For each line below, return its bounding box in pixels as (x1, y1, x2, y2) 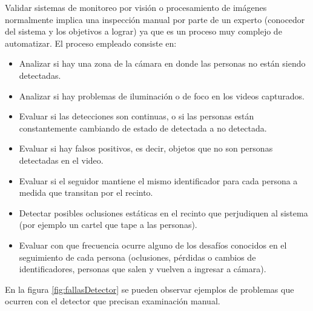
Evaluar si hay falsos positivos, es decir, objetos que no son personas (19, 142, 273, 155)
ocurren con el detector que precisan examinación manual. (5, 295, 220, 307)
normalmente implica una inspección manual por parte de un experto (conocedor (5, 13, 305, 25)
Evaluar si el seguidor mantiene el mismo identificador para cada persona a (19, 174, 298, 187)
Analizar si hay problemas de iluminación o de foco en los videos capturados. (19, 89, 305, 102)
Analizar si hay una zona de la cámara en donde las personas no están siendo (19, 57, 306, 70)
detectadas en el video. (19, 153, 104, 166)
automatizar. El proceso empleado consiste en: (5, 36, 177, 49)
